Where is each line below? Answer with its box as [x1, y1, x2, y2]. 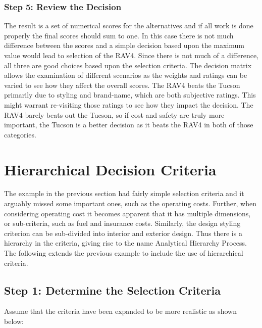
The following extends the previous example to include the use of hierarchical [4, 248, 243, 258]
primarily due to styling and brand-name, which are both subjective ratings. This [4, 89, 256, 100]
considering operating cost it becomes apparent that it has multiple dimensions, [4, 208, 251, 218]
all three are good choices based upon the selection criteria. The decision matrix [4, 60, 252, 70]
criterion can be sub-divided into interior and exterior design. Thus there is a [4, 227, 242, 238]
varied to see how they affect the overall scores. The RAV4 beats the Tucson [4, 79, 240, 90]
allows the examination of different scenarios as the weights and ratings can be [4, 70, 247, 80]
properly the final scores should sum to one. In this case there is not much [4, 30, 234, 40]
